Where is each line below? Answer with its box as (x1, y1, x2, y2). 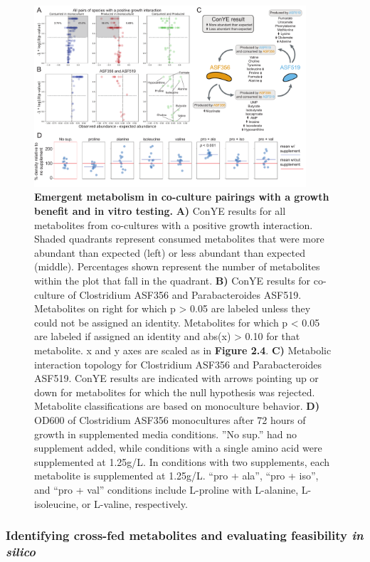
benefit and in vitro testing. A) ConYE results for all (34, 203, 286, 218)
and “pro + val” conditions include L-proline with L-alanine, (34, 482, 299, 497)
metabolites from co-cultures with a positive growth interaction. (34, 217, 313, 232)
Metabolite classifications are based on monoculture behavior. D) (34, 398, 319, 413)
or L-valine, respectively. (81, 496, 188, 511)
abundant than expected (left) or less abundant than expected (34, 245, 305, 260)
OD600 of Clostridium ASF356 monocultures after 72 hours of (34, 412, 306, 427)
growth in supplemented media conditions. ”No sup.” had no (34, 426, 297, 441)
